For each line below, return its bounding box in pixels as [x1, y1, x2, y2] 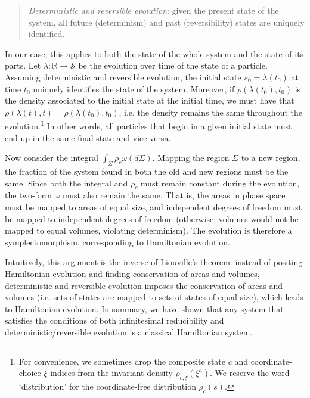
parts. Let [5, 59, 41, 71]
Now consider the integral [5, 151, 98, 164]
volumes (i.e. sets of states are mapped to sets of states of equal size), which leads [5, 291, 303, 303]
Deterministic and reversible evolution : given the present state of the [28, 4, 279, 16]
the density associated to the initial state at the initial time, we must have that [5, 94, 294, 107]
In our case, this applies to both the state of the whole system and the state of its [5, 47, 304, 60]
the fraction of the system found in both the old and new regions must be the [5, 164, 289, 177]
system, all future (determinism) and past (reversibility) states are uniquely [28, 15, 305, 28]
